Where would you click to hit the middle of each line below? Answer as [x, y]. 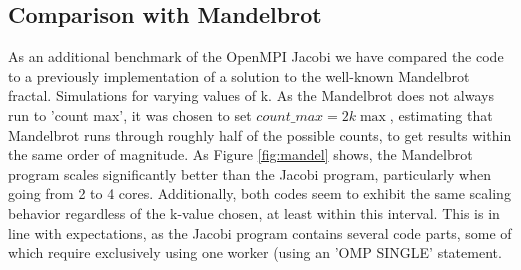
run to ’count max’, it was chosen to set [130, 114]
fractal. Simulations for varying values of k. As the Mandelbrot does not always [251, 95]
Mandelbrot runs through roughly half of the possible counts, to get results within [260, 134]
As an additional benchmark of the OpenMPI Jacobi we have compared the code [256, 56]
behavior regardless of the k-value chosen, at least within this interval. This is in [254, 212]
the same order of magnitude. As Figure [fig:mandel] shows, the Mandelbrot [240, 154]
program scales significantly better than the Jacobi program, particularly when [249, 173]
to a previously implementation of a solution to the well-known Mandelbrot [239, 75]
